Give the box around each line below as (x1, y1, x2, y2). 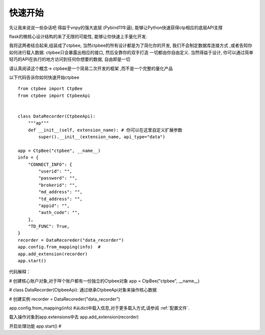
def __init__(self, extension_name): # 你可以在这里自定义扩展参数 (27, 127, 183, 133)
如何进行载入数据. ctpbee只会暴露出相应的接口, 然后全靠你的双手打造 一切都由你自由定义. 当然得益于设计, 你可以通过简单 (9, 49, 254, 55)
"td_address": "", (38, 196, 83, 202)
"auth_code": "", (38, 210, 80, 215)
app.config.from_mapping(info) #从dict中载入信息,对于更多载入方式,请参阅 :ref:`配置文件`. (9, 305, 190, 311)
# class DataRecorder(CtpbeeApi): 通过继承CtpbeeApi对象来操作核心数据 (9, 287, 157, 293)
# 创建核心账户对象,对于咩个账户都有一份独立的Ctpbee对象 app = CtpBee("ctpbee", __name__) (9, 278, 200, 284)
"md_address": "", (38, 189, 83, 195)
